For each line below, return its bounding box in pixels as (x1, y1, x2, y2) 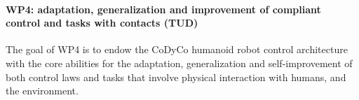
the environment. (6, 83, 79, 98)
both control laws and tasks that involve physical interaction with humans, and (6, 69, 346, 84)
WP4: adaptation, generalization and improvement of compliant (6, 1, 321, 16)
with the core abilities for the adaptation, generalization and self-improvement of (6, 55, 353, 70)
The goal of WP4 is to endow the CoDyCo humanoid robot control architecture (6, 42, 348, 57)
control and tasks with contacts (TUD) (6, 15, 198, 30)
